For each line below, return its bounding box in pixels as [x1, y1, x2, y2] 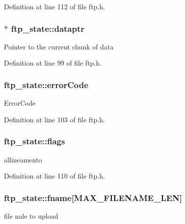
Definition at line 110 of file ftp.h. [4, 171, 105, 181]
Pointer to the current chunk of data [4, 41, 114, 51]
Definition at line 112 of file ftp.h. [4, 1, 105, 11]
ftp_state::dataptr [11, 22, 85, 34]
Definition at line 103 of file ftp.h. [4, 114, 105, 124]
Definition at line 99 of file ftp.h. [4, 58, 102, 68]
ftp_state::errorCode [4, 78, 88, 90]
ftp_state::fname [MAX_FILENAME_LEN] [4, 191, 183, 203]
